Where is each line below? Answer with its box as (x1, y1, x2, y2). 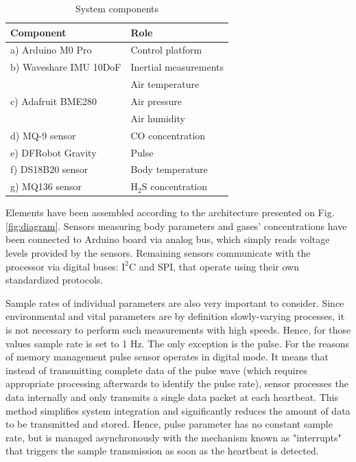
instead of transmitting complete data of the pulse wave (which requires (5, 362, 307, 377)
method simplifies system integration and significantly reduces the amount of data (5, 403, 351, 417)
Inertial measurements (130, 60, 224, 74)
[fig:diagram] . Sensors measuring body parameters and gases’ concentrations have (5, 218, 347, 233)
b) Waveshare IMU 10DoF (10, 60, 121, 74)
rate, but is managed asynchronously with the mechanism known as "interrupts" (5, 430, 342, 444)
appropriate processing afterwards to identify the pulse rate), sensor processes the (5, 376, 348, 391)
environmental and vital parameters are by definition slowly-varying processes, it (5, 309, 345, 323)
